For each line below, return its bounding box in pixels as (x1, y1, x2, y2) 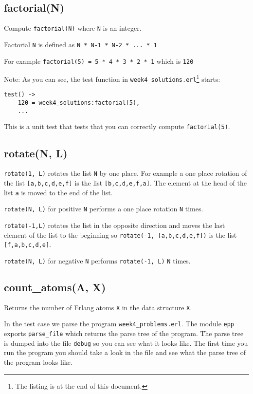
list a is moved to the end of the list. (4, 187, 113, 197)
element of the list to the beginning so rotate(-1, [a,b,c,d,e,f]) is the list (4, 229, 237, 240)
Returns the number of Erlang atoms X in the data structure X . (4, 302, 192, 312)
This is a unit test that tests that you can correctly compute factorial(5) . (4, 121, 230, 131)
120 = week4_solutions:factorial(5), (18, 99, 140, 107)
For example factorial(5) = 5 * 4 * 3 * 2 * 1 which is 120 (4, 56, 194, 66)
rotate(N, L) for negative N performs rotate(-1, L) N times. (4, 255, 191, 265)
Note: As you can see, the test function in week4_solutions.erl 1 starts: (4, 73, 220, 84)
